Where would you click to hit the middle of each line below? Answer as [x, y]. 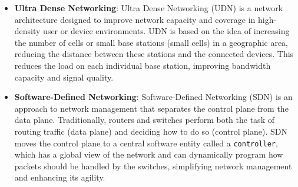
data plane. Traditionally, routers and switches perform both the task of [144, 120]
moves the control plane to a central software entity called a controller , [146, 143]
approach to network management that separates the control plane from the [151, 108]
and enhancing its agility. [60, 177]
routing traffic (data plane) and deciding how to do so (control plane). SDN [151, 131]
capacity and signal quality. [64, 77]
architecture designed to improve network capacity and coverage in [135, 19]
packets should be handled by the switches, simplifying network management [153, 166]
